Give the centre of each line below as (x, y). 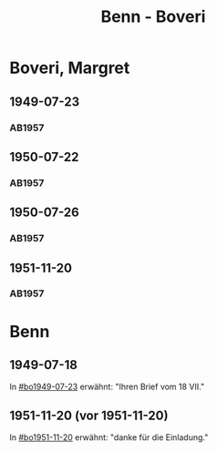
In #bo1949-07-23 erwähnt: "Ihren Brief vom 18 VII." (107, 387)
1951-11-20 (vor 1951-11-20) (89, 415)
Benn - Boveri (153, 17)
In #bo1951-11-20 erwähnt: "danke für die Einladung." (109, 437)
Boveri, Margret (70, 68)
